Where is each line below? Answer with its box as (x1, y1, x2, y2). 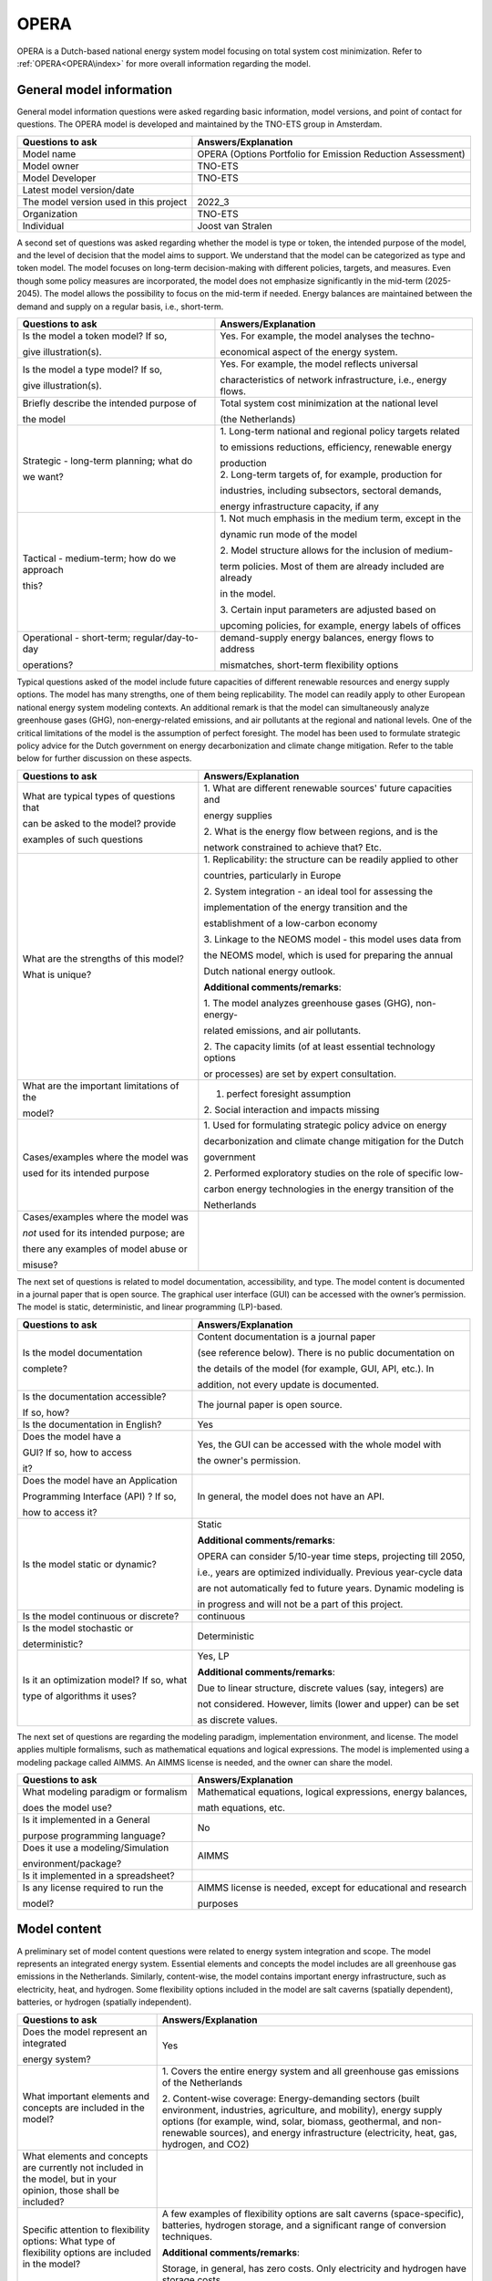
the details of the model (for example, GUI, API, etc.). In (197, 1362, 435, 1375)
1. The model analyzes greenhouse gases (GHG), (203, 996, 414, 1009)
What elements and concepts (22, 2150, 149, 2162)
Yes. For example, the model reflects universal (220, 357, 418, 370)
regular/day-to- (132, 630, 200, 643)
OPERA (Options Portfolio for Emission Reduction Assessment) (197, 147, 466, 160)
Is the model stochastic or (22, 1621, 134, 1634)
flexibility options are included (22, 2245, 152, 2258)
